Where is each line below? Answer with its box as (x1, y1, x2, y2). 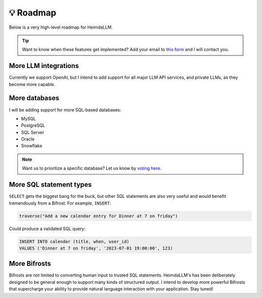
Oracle (21, 136, 35, 142)
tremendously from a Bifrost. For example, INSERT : (9, 200, 111, 206)
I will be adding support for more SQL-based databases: (9, 107, 121, 113)
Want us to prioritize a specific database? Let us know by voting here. (22, 165, 162, 171)
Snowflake (21, 143, 42, 149)
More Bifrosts (9, 260, 51, 268)
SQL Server (21, 129, 45, 135)
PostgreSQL (21, 123, 46, 128)
